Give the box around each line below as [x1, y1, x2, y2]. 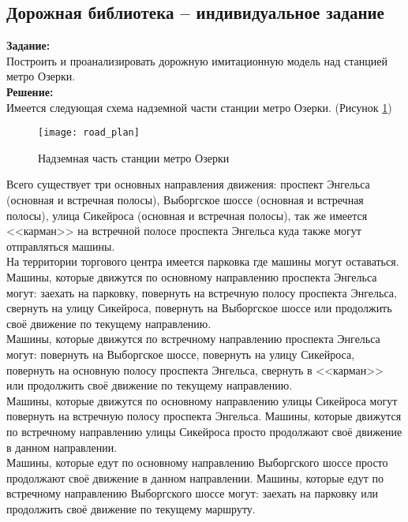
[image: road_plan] [38, 127, 140, 139]
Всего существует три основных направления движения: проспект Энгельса [6, 176, 370, 192]
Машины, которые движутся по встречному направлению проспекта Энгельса [6, 330, 380, 347]
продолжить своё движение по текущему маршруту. [6, 500, 256, 516]
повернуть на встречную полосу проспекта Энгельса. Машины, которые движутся [6, 408, 402, 424]
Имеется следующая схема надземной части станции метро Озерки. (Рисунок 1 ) [6, 99, 392, 115]
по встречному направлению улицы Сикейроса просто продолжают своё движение [6, 423, 402, 439]
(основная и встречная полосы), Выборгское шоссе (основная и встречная [6, 192, 364, 208]
